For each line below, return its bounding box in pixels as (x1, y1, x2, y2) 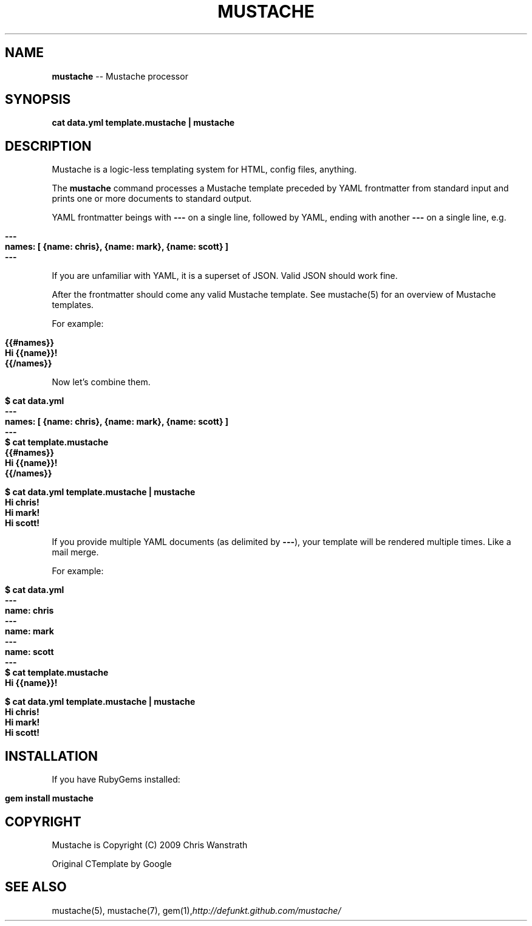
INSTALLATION (5, 748, 98, 764)
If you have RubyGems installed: (52, 774, 180, 785)
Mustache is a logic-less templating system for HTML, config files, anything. (52, 164, 357, 175)
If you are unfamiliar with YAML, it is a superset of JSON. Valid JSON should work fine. (52, 270, 398, 281)
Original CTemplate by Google (52, 858, 172, 869)
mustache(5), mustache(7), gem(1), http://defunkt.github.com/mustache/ (52, 905, 341, 916)
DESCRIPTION (5, 138, 92, 154)
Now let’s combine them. (52, 377, 151, 388)
